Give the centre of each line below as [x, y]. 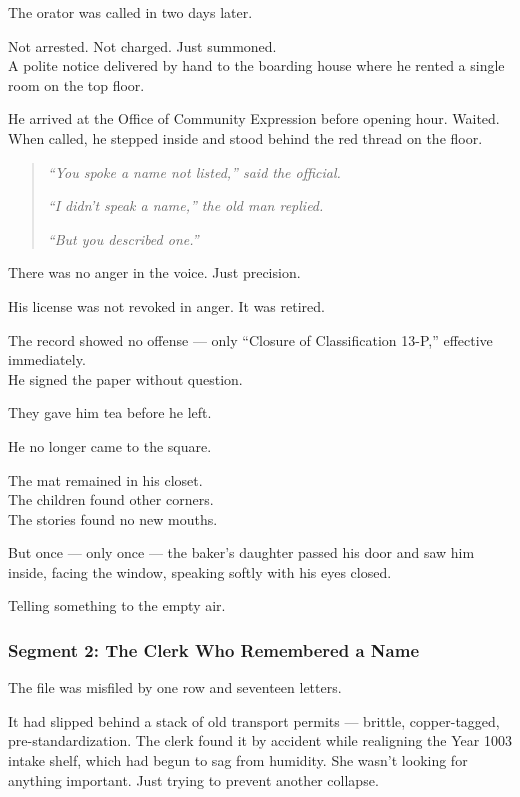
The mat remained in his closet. [105, 479]
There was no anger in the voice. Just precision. [154, 272]
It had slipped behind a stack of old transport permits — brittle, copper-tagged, [254, 720]
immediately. [47, 359]
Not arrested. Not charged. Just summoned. [142, 45]
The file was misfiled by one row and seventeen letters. [175, 687]
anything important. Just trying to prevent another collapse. [193, 779]
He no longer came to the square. [110, 445]
